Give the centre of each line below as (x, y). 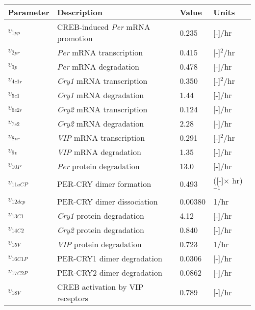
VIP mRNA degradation (99, 152)
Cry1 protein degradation (101, 215)
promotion (75, 38)
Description (80, 12)
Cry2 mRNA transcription (102, 109)
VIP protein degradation (99, 244)
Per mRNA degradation (98, 66)
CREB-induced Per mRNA (104, 27)
